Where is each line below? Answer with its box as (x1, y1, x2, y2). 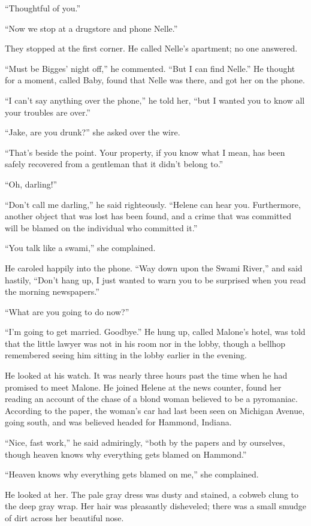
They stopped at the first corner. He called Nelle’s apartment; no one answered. (5, 42, 298, 55)
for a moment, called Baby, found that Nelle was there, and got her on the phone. (5, 74, 305, 86)
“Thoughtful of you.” (5, 2, 81, 14)
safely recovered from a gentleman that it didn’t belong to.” (5, 158, 224, 170)
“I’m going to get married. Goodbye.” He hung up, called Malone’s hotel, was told (5, 325, 306, 338)
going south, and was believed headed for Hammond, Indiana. (5, 416, 232, 428)
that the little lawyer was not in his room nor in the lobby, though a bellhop (5, 337, 286, 349)
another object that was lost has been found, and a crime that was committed (5, 210, 291, 222)
